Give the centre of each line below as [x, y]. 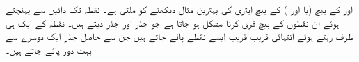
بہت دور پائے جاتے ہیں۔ [49, 49]
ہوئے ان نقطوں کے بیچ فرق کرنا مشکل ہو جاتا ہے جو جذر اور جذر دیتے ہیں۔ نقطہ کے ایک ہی [173, 22]
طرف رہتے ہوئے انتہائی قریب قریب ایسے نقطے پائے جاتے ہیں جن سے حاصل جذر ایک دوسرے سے [180, 36]
